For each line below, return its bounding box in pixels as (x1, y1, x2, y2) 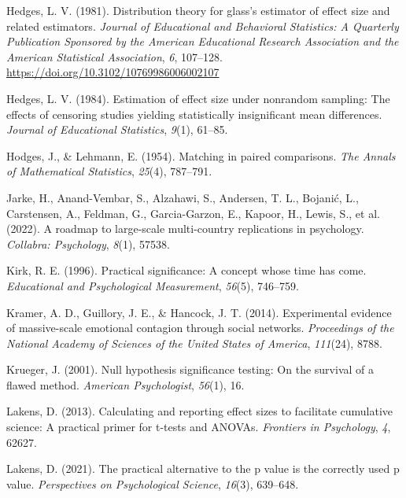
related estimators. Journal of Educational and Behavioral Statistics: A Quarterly (6, 17, 399, 34)
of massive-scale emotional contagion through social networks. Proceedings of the (6, 319, 394, 336)
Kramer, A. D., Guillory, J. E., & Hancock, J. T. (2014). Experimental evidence (6, 304, 392, 320)
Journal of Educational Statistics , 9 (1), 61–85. (6, 121, 228, 138)
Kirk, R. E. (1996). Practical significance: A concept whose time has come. (6, 262, 367, 279)
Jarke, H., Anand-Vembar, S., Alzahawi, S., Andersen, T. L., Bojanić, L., (6, 189, 359, 205)
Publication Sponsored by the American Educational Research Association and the (6, 33, 399, 50)
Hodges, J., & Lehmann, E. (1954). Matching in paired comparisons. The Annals (6, 147, 396, 164)
